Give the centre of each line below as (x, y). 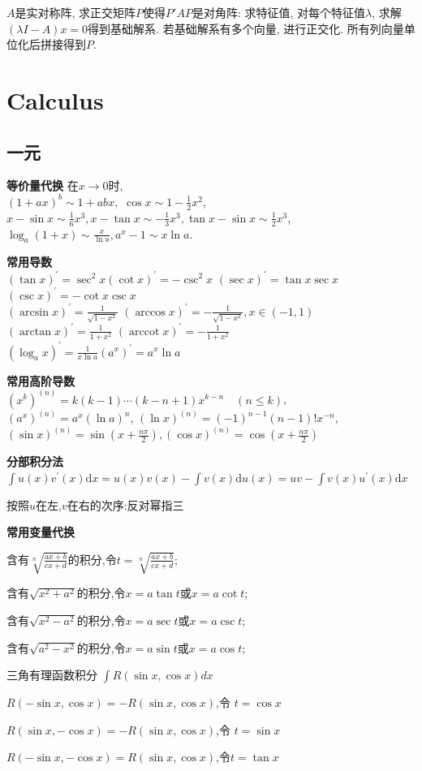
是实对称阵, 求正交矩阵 (75, 12)
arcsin (34, 312)
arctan (36, 332)
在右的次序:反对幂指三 (125, 504)
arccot (144, 332)
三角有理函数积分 (52, 675)
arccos (150, 312)
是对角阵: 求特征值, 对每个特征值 (279, 12)
